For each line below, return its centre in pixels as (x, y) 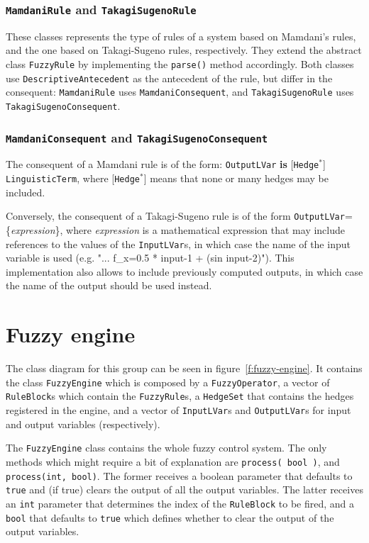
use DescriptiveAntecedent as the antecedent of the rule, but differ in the (169, 78)
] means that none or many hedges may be (236, 178)
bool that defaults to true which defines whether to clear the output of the (170, 517)
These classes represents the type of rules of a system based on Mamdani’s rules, (181, 36)
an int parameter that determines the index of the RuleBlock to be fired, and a (180, 503)
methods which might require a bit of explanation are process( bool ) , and (173, 461)
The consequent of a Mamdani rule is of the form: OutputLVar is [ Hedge (163, 164)
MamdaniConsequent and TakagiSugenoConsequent (137, 137)
